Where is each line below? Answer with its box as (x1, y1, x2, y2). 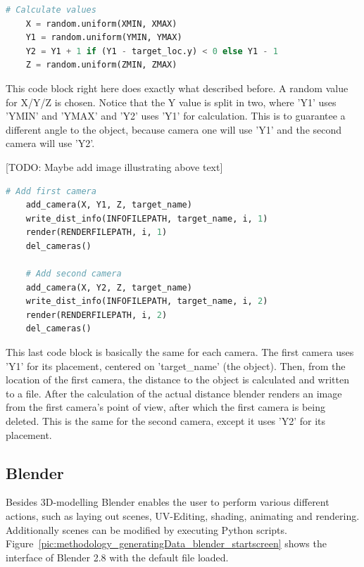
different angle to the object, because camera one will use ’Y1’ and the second (6, 122, 342, 136)
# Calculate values (6, 5, 96, 15)
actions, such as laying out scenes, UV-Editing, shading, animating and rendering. (6, 509, 360, 523)
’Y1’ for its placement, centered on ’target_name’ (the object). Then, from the (6, 358, 346, 373)
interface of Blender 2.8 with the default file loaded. (6, 549, 229, 564)
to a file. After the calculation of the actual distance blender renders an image (6, 386, 342, 400)
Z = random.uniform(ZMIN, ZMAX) (25, 60, 177, 70)
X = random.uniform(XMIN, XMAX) (25, 18, 177, 29)
